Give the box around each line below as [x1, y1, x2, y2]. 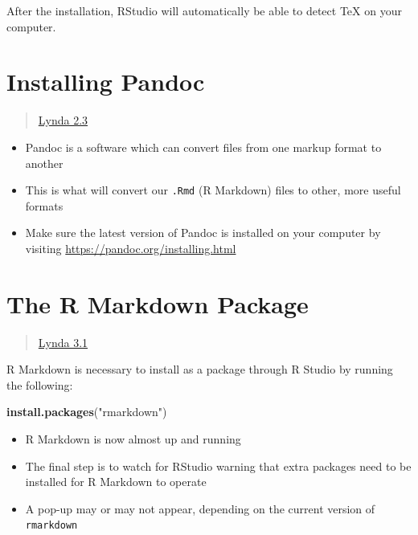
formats [25, 197, 64, 214]
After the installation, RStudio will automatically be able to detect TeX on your [6, 2, 402, 18]
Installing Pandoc [6, 65, 205, 98]
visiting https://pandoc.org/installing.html [25, 239, 236, 256]
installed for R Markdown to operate [25, 473, 207, 490]
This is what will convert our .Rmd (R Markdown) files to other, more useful [25, 182, 401, 198]
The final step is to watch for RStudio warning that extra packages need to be [25, 457, 412, 474]
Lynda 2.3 [38, 112, 88, 129]
